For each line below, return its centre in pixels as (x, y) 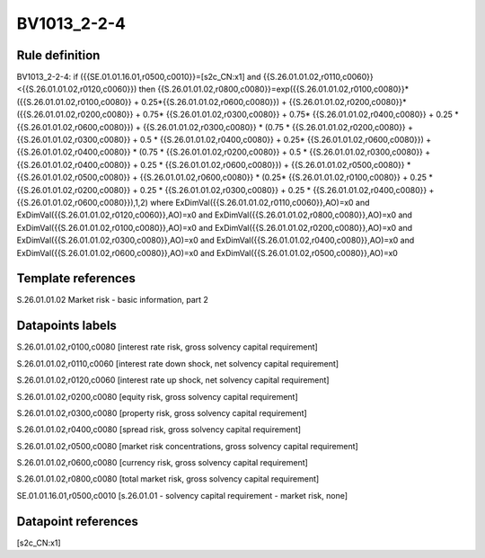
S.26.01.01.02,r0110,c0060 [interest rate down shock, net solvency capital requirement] (178, 363)
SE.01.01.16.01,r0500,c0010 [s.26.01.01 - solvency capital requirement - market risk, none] (182, 495)
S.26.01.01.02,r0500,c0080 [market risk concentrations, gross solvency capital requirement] (187, 446)
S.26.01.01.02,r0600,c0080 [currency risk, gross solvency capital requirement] (163, 463)
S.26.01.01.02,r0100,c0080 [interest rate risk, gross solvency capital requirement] (167, 347)
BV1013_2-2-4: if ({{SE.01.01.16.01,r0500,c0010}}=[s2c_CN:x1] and (139, 77)
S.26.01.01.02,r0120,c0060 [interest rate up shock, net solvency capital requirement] (173, 380)
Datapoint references (78, 521)
